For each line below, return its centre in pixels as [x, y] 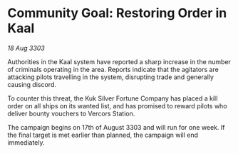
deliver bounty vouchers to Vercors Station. [71, 113]
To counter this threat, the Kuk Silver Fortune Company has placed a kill [113, 98]
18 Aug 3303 [26, 48]
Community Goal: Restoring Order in [117, 13]
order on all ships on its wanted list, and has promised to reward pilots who [117, 106]
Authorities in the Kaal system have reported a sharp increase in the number [119, 61]
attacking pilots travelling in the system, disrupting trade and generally [110, 77]
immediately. [26, 142]
